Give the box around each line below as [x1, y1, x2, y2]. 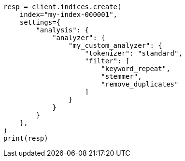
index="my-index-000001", [19, 11, 118, 18]
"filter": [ [85, 57, 130, 65]
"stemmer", [101, 73, 142, 80]
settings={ [19, 18, 61, 26]
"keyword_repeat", [101, 65, 171, 73]
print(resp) [3, 134, 48, 142]
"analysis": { [36, 26, 89, 34]
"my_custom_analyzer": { [68, 42, 162, 49]
